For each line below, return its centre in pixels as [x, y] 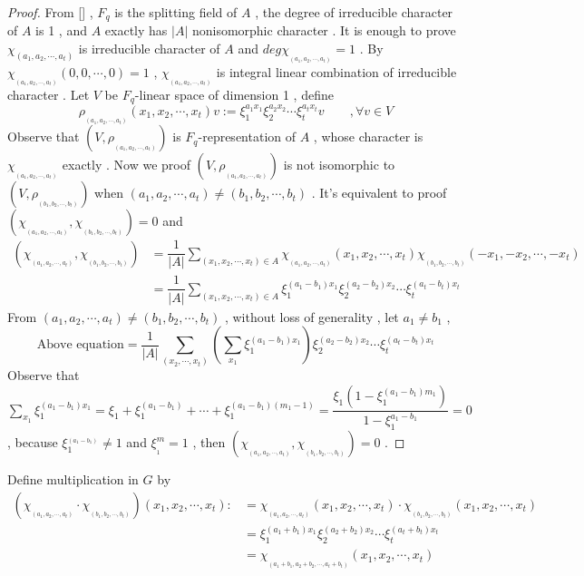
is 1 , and [61, 30]
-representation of [247, 137]
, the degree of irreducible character [354, 12]
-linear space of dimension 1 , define [234, 94]
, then [209, 442]
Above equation [80, 345]
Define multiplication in [73, 479]
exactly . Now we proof [126, 165]
